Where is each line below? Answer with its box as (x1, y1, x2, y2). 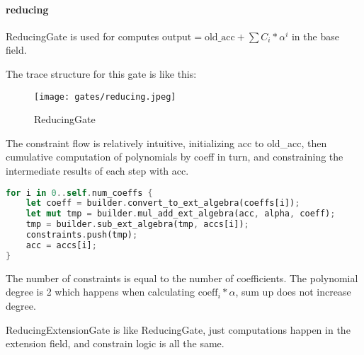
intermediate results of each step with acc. (6, 163, 189, 178)
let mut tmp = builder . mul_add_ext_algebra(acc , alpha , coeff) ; (25, 209, 336, 219)
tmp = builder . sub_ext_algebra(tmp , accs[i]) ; (25, 219, 249, 230)
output (162, 32, 192, 42)
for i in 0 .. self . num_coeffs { (6, 187, 153, 198)
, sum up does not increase (235, 284, 351, 299)
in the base (291, 28, 339, 43)
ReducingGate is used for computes (6, 28, 159, 43)
